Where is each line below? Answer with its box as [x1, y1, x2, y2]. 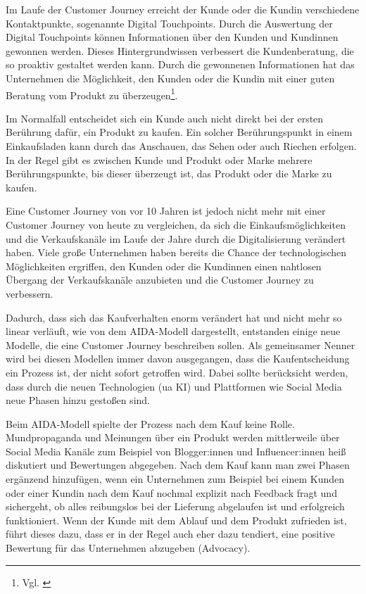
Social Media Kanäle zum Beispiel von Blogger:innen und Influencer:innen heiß [6, 443, 346, 458]
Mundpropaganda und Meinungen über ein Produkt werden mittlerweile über [6, 430, 340, 445]
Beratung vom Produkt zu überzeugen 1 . [6, 85, 178, 102]
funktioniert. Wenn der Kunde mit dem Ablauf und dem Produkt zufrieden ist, [6, 512, 347, 527]
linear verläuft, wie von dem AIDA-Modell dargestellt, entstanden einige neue [6, 324, 341, 339]
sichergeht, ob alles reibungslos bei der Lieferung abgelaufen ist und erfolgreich [6, 499, 345, 514]
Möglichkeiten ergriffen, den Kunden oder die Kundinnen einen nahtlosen [6, 258, 322, 273]
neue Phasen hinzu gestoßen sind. [6, 393, 150, 407]
